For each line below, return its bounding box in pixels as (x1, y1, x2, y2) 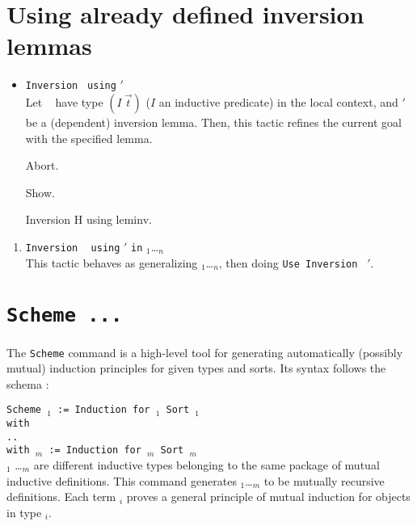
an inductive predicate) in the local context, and (158, 93, 398, 110)
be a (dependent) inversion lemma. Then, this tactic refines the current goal (25, 113, 402, 130)
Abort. (25, 157, 59, 174)
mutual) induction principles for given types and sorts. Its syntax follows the (6, 360, 386, 377)
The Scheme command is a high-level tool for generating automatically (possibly (6, 343, 403, 360)
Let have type (25, 93, 103, 110)
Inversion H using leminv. (25, 211, 152, 228)
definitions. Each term (6, 488, 116, 505)
